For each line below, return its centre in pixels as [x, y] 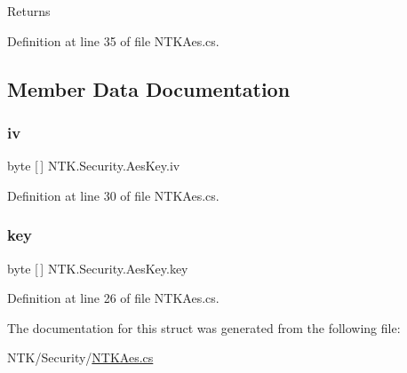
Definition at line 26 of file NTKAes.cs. [113, 298]
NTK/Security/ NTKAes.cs [80, 357]
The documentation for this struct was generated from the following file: [204, 327]
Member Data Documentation [149, 88]
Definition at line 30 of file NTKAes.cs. [113, 195]
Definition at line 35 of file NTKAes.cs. [113, 40]
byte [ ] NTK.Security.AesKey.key [98, 268]
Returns [29, 11]
